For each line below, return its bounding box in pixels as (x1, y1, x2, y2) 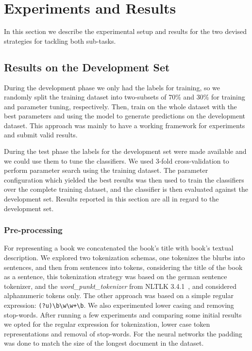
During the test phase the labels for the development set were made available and (4, 146, 247, 156)
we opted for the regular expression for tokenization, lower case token (4, 319, 210, 329)
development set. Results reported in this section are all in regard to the (4, 194, 219, 204)
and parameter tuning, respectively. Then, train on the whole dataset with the (4, 101, 237, 111)
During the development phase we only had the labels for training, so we (4, 82, 220, 92)
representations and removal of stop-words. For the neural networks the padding (4, 328, 242, 338)
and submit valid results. (4, 130, 78, 140)
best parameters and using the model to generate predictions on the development (4, 111, 246, 121)
